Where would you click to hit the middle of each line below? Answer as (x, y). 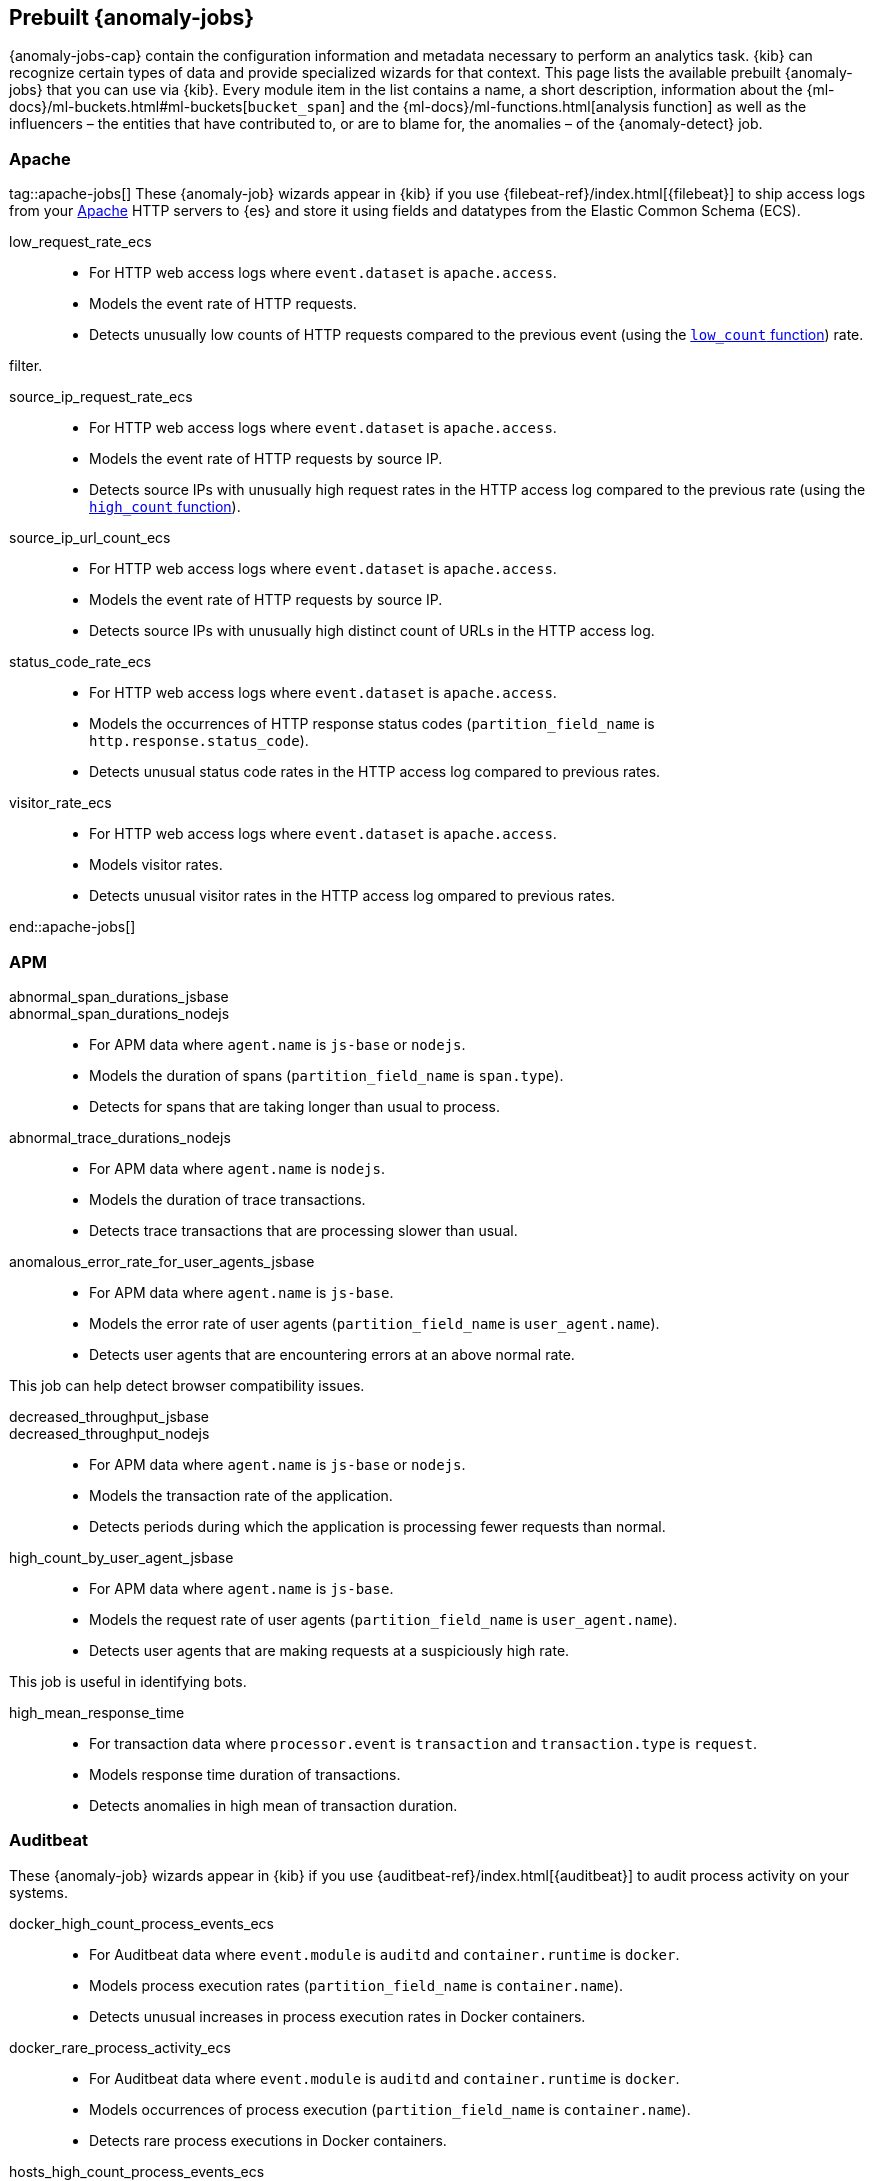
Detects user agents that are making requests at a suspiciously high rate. (329, 1650)
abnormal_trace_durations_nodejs (120, 1137)
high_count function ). (165, 507)
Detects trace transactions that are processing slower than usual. (303, 1230)
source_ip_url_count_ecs (90, 538)
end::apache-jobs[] (72, 927)
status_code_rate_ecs (80, 662)
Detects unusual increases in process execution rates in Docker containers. (337, 2016)
